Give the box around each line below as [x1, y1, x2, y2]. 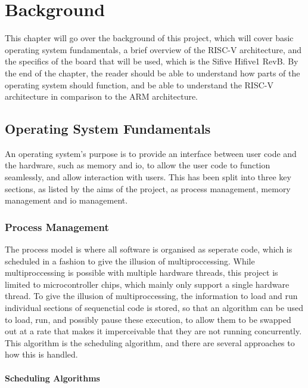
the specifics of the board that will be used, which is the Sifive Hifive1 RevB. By [5, 55, 298, 67]
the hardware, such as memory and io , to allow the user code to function [5, 159, 270, 171]
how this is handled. [5, 348, 78, 361]
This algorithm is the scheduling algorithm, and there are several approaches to [5, 336, 295, 349]
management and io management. [5, 194, 128, 207]
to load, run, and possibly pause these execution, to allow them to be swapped [5, 313, 291, 325]
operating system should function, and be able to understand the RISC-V [5, 78, 273, 91]
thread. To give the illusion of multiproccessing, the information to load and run [5, 290, 298, 302]
